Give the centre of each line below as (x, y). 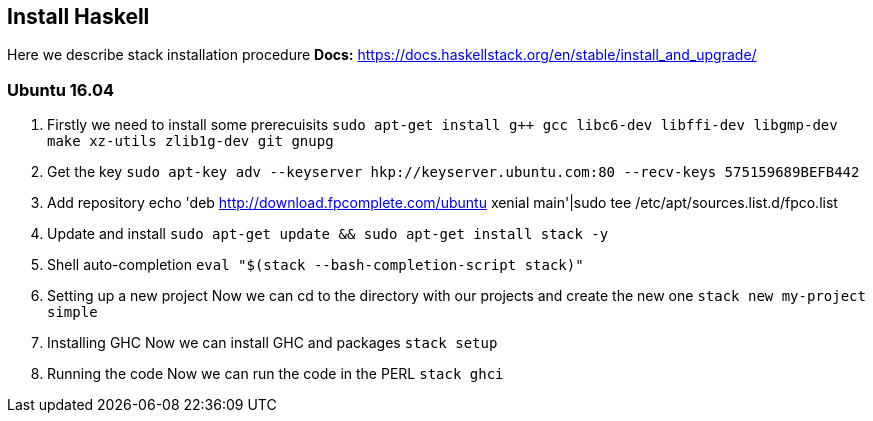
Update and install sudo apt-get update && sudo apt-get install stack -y (328, 234)
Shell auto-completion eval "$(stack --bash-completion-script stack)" (315, 265)
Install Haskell (78, 16)
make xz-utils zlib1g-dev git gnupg (190, 141)
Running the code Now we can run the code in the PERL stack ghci (275, 374)
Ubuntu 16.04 (60, 89)
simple (72, 312)
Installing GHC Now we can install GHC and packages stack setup (272, 343)
